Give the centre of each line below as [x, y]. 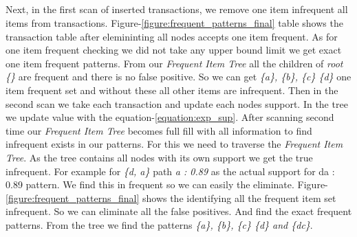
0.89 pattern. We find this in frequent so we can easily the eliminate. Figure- [167, 184]
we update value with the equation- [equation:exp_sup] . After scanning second [170, 117]
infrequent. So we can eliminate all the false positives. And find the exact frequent [179, 211]
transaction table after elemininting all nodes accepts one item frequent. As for [172, 36]
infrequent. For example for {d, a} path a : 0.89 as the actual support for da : [170, 171]
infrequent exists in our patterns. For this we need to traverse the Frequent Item [174, 144]
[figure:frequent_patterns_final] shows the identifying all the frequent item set [171, 197]
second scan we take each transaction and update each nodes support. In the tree [177, 103]
